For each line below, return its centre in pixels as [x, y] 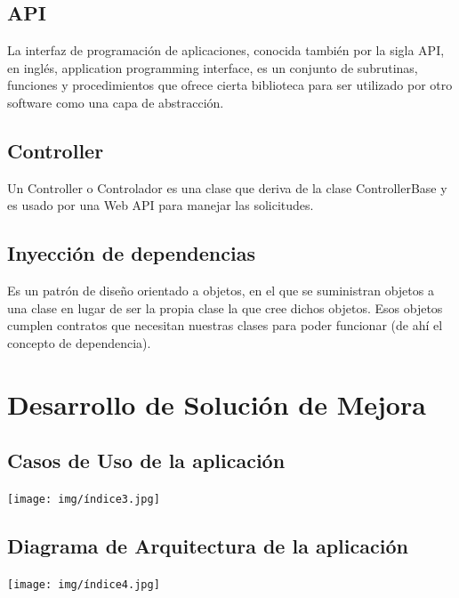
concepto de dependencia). [79, 342]
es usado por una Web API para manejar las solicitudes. [161, 205]
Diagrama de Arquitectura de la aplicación [208, 546]
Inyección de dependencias [131, 253]
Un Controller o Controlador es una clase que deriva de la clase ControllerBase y [227, 187]
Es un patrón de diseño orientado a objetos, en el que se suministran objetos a [221, 291]
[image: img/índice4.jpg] [84, 584]
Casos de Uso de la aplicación [146, 461]
